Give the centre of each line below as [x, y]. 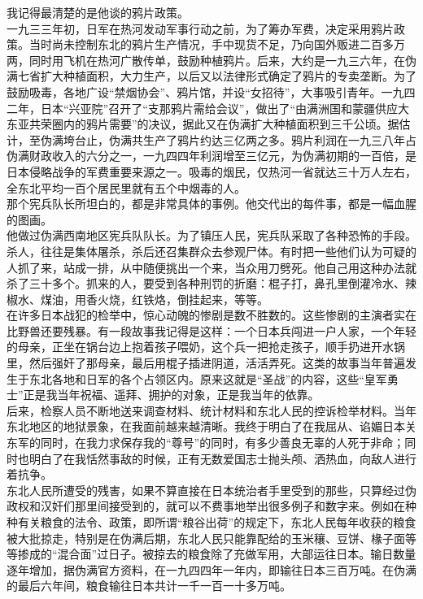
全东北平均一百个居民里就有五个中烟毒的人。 [126, 187]
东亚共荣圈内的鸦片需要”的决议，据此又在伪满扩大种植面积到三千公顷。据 [203, 124]
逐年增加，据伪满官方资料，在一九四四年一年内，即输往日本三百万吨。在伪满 [211, 569]
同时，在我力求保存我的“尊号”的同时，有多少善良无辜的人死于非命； [222, 443]
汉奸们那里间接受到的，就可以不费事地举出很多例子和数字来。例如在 [222, 506]
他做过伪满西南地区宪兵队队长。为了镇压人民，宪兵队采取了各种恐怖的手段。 [211, 235]
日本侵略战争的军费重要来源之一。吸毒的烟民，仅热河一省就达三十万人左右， [211, 171]
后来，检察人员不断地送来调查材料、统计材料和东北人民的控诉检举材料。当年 [211, 410]
